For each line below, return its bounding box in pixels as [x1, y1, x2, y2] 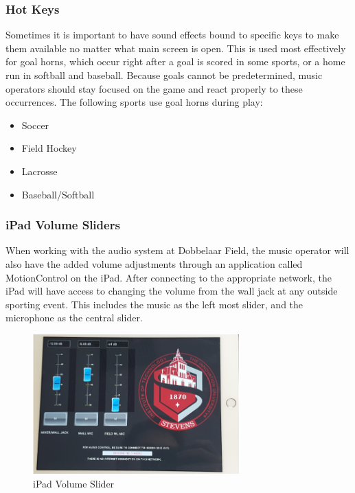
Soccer [21, 117, 49, 132]
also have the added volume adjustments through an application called [5, 256, 303, 271]
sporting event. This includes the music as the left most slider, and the [5, 297, 304, 311]
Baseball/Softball [21, 187, 95, 201]
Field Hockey [21, 141, 77, 155]
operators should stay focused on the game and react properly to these [5, 81, 303, 95]
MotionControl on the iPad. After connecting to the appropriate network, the [5, 270, 332, 284]
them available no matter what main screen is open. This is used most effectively [5, 41, 346, 55]
